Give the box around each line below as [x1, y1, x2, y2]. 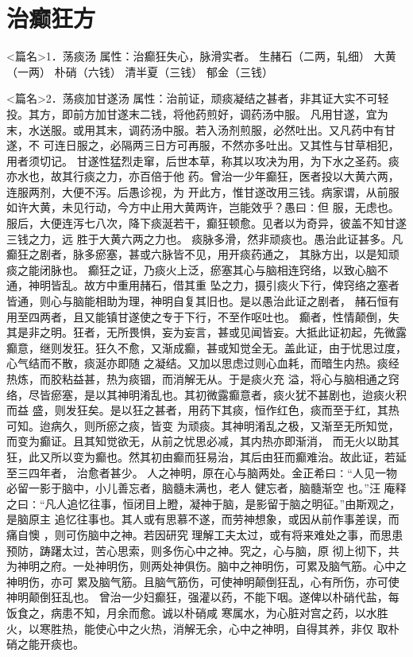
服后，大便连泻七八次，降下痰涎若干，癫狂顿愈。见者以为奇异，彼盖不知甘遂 [6, 215, 407, 231]
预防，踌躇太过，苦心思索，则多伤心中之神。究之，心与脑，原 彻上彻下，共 [6, 542, 399, 558]
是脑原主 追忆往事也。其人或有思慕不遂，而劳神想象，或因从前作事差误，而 [6, 511, 399, 527]
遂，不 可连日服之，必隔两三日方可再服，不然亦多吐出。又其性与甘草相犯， [6, 137, 399, 154]
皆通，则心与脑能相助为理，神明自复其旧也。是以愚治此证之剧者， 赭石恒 [6, 293, 388, 309]
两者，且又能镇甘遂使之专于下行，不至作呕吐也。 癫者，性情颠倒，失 [39, 308, 399, 325]
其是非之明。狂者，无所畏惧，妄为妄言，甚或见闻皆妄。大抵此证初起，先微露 [6, 324, 407, 340]
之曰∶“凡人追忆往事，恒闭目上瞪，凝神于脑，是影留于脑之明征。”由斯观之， [6, 495, 401, 511]
